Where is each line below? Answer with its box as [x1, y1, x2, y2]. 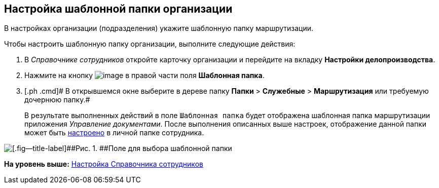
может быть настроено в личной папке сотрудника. [24, 128, 204, 137]
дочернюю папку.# [24, 95, 90, 104]
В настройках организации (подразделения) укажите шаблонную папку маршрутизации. [4, 24, 314, 33]
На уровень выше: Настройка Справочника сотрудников [4, 160, 203, 169]
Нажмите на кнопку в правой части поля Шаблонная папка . [24, 71, 265, 80]
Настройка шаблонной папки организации [4, 3, 233, 15]
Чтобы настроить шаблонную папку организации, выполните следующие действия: [4, 40, 296, 49]
